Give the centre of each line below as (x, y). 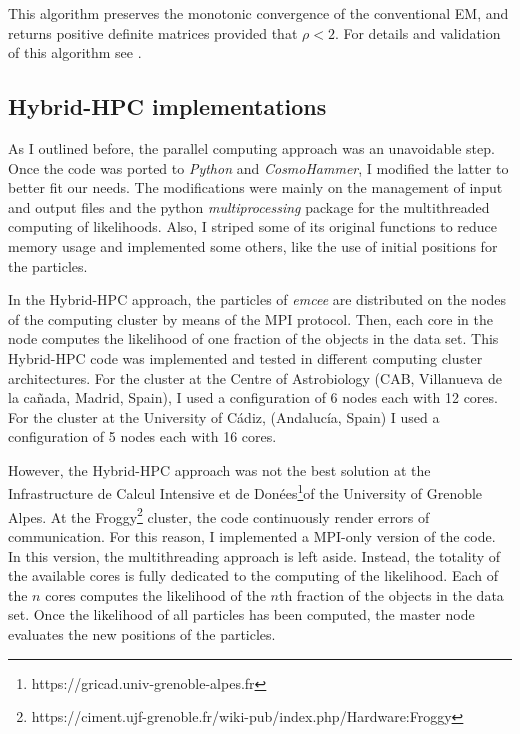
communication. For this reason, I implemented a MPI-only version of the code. (252, 535)
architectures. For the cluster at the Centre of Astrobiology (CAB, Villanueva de (255, 377)
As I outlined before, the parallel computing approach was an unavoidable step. (251, 147)
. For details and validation (417, 32)
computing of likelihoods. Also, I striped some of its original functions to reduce (253, 226)
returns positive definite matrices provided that (153, 32)
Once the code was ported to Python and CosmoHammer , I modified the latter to (258, 167)
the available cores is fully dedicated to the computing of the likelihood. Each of (253, 575)
